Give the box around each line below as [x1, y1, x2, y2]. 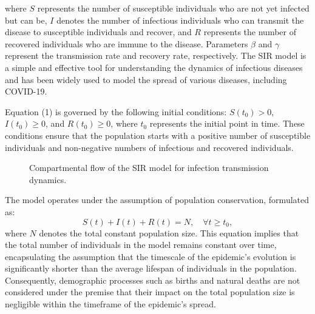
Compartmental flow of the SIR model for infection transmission [29, 161, 269, 174]
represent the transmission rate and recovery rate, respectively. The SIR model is [5, 49, 307, 62]
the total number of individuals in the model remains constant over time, [5, 238, 277, 251]
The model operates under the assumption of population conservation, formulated [5, 193, 310, 206]
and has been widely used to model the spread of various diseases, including [5, 73, 287, 85]
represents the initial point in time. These [149, 117, 305, 130]
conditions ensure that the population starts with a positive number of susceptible [5, 129, 311, 141]
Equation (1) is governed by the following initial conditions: [5, 105, 227, 118]
